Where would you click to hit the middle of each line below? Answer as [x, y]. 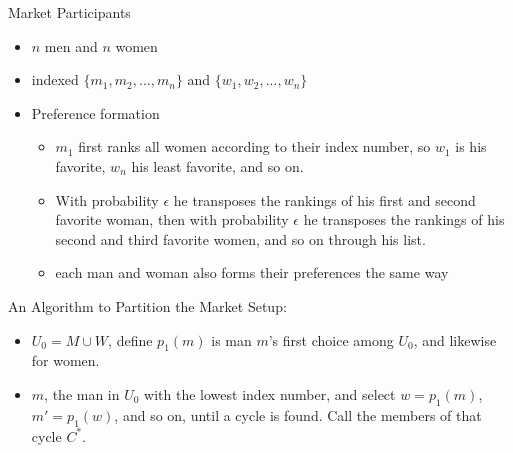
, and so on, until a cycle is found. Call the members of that [298, 414]
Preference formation [95, 112]
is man [231, 339]
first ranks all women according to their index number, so [254, 146]
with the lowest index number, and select [270, 393]
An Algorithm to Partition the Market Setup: [147, 305]
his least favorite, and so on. [217, 165]
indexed [55, 79]
